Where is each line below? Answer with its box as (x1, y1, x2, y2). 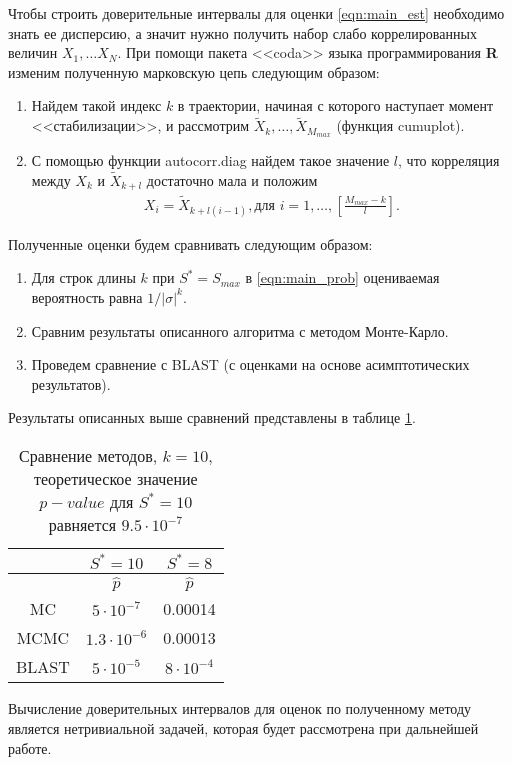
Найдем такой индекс (31, 95, 162, 116)
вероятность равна (31, 286, 143, 307)
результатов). (31, 373, 111, 394)
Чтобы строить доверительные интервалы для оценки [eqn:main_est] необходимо (8, 3, 505, 23)
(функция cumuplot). (336, 115, 465, 136)
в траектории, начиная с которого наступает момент (177, 95, 493, 116)
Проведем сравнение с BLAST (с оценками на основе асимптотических (31, 354, 470, 375)
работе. (8, 737, 52, 758)
